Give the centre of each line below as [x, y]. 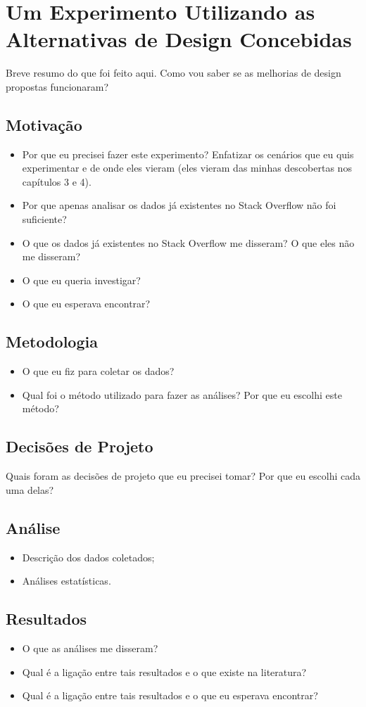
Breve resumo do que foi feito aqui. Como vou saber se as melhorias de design [173, 73]
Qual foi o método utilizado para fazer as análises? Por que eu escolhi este [182, 394]
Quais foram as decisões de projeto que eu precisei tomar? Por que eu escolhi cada [183, 476]
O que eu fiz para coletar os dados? [98, 371]
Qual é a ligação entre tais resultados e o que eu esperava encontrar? [170, 695]
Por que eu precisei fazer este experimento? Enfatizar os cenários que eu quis [188, 154]
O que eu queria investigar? [81, 280]
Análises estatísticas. [67, 581]
